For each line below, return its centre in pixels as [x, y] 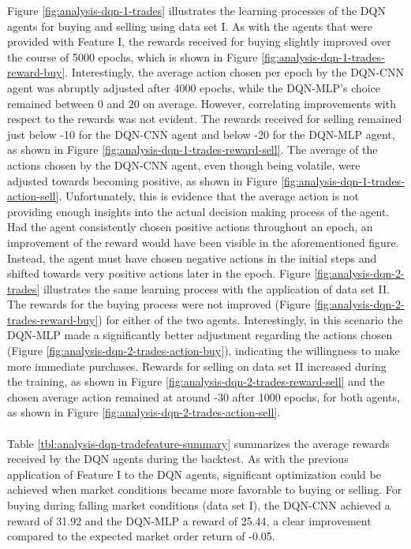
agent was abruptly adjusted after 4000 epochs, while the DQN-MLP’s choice [194, 87]
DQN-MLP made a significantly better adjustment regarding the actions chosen [200, 335]
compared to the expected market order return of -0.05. [141, 536]
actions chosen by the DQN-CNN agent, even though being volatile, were [184, 164]
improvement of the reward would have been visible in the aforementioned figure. [203, 242]
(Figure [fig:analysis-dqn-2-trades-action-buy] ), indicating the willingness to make [204, 351]
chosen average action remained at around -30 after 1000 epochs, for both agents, [204, 396]
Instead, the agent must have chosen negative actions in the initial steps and [192, 258]
